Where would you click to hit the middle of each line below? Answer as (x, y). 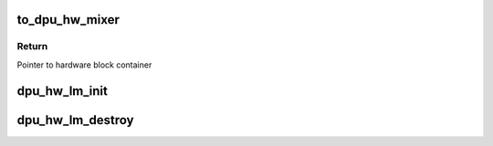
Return (32, 47)
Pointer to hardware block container (84, 65)
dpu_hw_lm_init (63, 91)
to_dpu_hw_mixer (68, 20)
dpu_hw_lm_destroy (75, 120)
